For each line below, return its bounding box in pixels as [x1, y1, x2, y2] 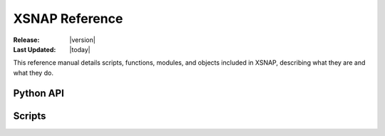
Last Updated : [13, 45, 56, 53]
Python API [13, 87, 64, 99]
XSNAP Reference [13, 11, 123, 26]
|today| [69, 45, 91, 53]
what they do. [13, 68, 53, 77]
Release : [13, 36, 40, 44]
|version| [69, 36, 96, 44]
